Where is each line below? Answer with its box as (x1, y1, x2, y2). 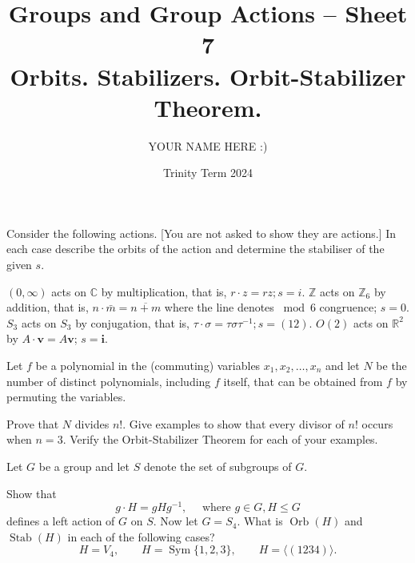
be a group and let (38, 458, 130, 474)
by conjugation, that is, (75, 314, 190, 331)
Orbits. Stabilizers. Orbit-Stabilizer (10, 59, 406, 92)
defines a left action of (6, 513, 115, 529)
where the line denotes (164, 299, 274, 316)
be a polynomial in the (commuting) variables (35, 357, 261, 374)
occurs (361, 415, 393, 432)
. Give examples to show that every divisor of (122, 415, 345, 432)
